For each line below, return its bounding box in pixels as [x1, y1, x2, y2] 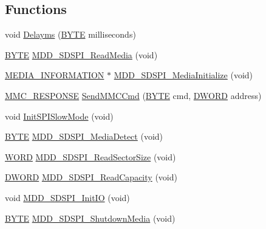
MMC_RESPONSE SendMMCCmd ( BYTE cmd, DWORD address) [5, 89, 262, 101]
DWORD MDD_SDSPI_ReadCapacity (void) [5, 171, 177, 183]
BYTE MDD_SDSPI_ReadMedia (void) [5, 48, 158, 61]
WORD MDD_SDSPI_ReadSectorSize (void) [5, 150, 176, 163]
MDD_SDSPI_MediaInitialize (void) [114, 69, 253, 81]
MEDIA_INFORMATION [5, 69, 104, 81]
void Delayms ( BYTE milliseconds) [5, 28, 136, 41]
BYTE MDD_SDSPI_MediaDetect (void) [5, 130, 163, 143]
